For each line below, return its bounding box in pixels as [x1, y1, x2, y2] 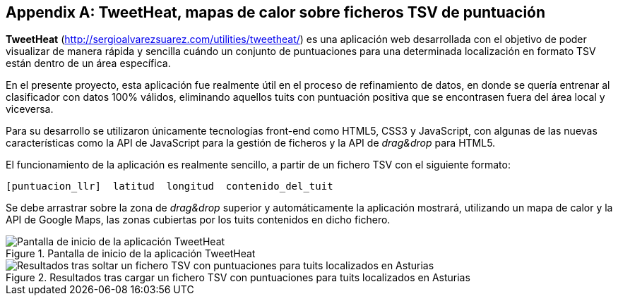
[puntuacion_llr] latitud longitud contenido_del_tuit [6, 180, 333, 192]
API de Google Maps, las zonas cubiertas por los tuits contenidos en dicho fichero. [6, 214, 391, 226]
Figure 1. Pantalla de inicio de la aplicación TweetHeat [6, 247, 256, 260]
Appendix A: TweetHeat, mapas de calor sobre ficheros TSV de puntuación [6, 4, 546, 21]
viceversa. [6, 103, 54, 116]
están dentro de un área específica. [6, 57, 171, 70]
